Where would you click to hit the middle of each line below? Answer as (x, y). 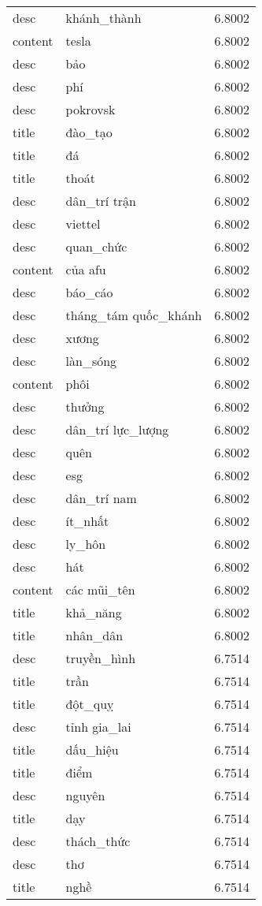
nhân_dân (94, 635)
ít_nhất (87, 521)
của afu (86, 269)
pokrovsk (90, 109)
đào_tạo (89, 132)
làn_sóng (91, 361)
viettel (83, 224)
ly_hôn (86, 544)
